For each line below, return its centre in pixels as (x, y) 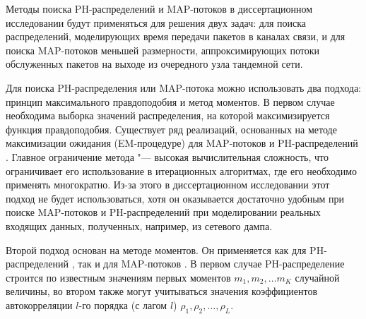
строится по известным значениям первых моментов (118, 277)
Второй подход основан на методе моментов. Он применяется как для (156, 249)
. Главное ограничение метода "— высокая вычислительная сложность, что (167, 156)
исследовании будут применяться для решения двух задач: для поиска (156, 22)
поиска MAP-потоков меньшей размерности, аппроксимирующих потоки (163, 50)
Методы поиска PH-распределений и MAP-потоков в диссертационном (159, 8)
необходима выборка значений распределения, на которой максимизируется (168, 115)
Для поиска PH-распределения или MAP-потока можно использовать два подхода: (183, 87)
